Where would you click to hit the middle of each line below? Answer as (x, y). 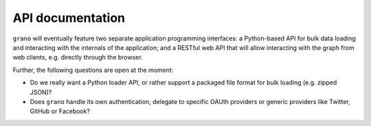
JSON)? (41, 92)
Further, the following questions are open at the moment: (93, 70)
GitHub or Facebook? (60, 111)
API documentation (69, 18)
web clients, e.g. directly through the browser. (78, 58)
